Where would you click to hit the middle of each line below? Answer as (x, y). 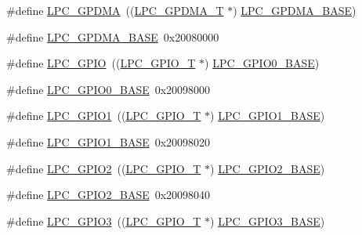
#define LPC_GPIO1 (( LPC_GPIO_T (104, 116)
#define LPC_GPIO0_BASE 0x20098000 (109, 89)
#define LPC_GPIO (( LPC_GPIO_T (101, 63)
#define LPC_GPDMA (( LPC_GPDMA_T (115, 10)
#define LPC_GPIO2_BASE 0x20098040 (109, 195)
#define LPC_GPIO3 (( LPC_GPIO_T (104, 221)
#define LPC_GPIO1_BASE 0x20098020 (109, 141)
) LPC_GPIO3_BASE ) (268, 221)
